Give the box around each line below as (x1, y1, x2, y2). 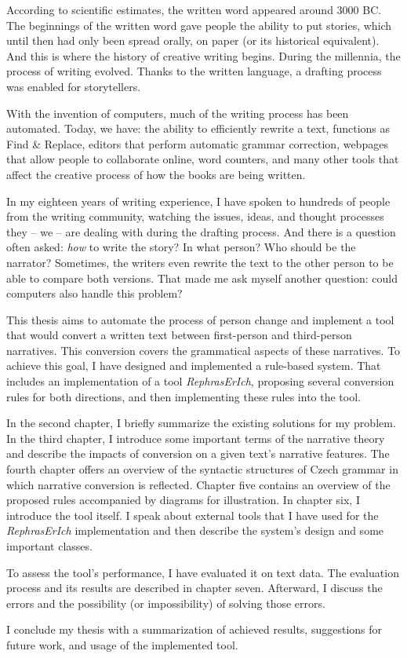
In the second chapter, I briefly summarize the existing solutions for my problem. (6, 415, 396, 431)
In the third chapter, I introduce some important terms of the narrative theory (6, 430, 385, 446)
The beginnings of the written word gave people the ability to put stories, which (6, 16, 392, 33)
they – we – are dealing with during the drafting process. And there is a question (6, 223, 396, 239)
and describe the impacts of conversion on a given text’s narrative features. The (6, 445, 390, 462)
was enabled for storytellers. (6, 78, 141, 94)
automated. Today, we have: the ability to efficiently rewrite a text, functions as (6, 120, 391, 137)
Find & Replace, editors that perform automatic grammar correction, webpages (6, 135, 388, 152)
